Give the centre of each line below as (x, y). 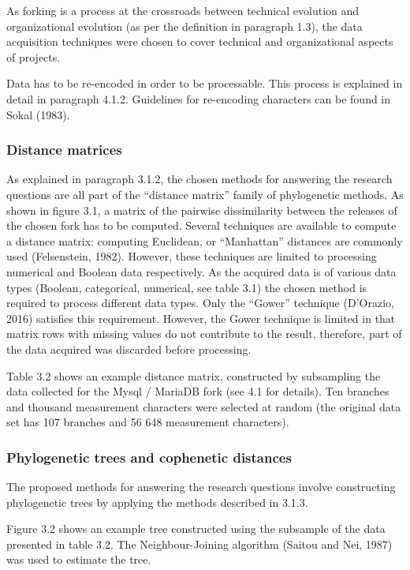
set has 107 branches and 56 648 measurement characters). (148, 422)
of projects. (34, 56)
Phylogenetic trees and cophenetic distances (149, 457)
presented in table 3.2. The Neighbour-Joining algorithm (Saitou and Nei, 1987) (199, 544)
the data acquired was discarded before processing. (129, 349)
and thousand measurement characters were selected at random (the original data (204, 406)
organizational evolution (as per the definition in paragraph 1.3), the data (184, 26)
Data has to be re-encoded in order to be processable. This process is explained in (205, 83)
